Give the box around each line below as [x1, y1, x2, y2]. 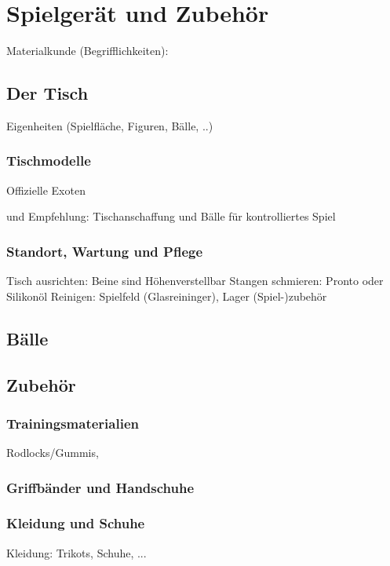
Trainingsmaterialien [6, 413, 139, 433]
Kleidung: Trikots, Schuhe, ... [6, 544, 147, 561]
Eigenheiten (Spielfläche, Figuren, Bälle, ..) [6, 117, 213, 133]
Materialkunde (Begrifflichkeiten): [6, 42, 169, 59]
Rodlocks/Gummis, [6, 444, 99, 461]
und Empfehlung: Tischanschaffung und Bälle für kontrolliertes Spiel [6, 208, 336, 225]
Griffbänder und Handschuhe [6, 477, 195, 497]
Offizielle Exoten [6, 181, 86, 198]
